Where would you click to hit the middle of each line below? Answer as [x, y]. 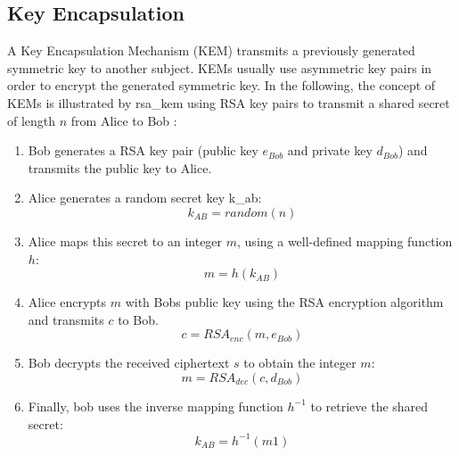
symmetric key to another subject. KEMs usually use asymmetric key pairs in [220, 67]
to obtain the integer [300, 363]
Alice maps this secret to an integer [125, 240]
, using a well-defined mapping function [345, 240]
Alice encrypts [67, 302]
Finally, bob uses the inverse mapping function [156, 406]
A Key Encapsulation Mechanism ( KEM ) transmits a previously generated [211, 50]
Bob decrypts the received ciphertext [129, 363]
